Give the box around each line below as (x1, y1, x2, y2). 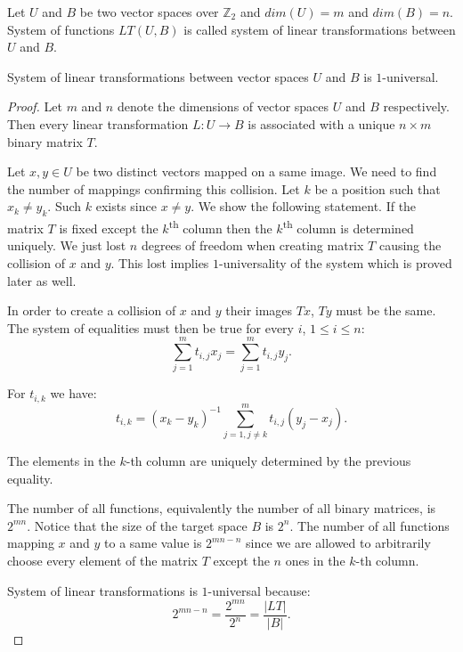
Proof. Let (7, 97, 62, 116)
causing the (378, 236, 442, 255)
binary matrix (7, 132, 83, 151)
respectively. (383, 97, 450, 116)
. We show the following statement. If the (191, 197, 417, 216)
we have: (50, 384, 97, 403)
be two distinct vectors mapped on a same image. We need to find (76, 162, 437, 181)
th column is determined (282, 216, 414, 237)
